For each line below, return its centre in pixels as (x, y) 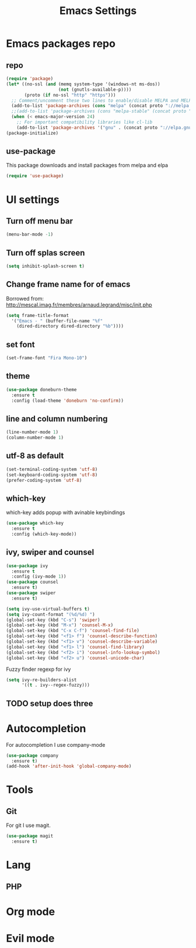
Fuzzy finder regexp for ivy (38, 669)
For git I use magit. (28, 825)
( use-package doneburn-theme (41, 389)
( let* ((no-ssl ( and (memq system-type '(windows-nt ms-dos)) (83, 84)
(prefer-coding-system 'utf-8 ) (44, 480)
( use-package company (32, 756)
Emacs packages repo (61, 44)
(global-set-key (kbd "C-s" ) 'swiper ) (53, 620)
